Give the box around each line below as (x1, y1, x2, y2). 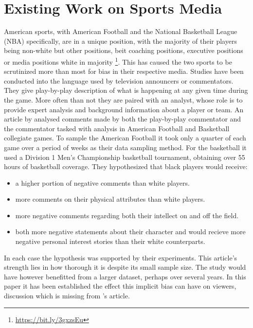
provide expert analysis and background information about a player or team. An (4, 104, 244, 114)
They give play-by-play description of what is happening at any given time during (4, 85, 248, 95)
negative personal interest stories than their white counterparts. (15, 236, 205, 246)
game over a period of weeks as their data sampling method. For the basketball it (4, 142, 247, 152)
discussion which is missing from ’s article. (4, 291, 130, 301)
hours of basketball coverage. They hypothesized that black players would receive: (4, 161, 248, 172)
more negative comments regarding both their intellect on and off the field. (15, 210, 239, 220)
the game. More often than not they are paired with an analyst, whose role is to (4, 94, 243, 104)
